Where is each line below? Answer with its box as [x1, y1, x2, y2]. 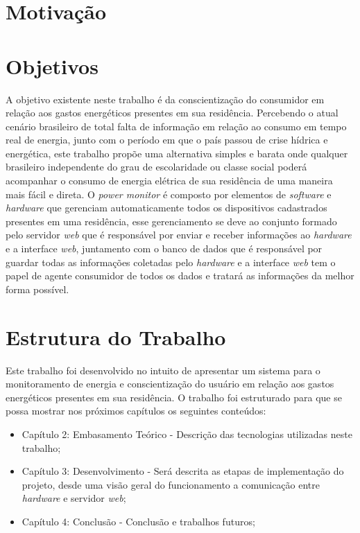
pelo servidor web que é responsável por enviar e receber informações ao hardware [6, 227, 352, 242]
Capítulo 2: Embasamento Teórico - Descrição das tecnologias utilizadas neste [22, 426, 352, 441]
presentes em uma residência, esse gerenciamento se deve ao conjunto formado [6, 213, 337, 228]
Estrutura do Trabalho [6, 322, 226, 351]
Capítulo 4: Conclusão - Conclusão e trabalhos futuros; [22, 514, 255, 528]
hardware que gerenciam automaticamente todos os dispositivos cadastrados [6, 200, 327, 215]
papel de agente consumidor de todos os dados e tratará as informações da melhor [6, 268, 354, 283]
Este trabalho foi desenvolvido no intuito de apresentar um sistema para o [6, 362, 320, 377]
